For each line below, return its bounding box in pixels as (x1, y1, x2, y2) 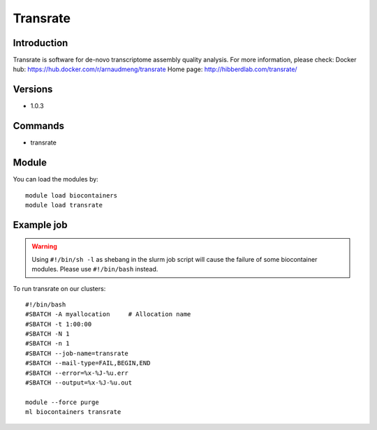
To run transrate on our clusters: (13, 284, 106, 292)
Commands (13, 120, 65, 132)
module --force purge (25, 398, 99, 406)
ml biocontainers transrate (25, 408, 121, 416)
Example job (13, 218, 68, 230)
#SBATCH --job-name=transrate (25, 349, 129, 357)
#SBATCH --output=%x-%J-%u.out (25, 379, 133, 387)
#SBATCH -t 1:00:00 (25, 320, 92, 328)
